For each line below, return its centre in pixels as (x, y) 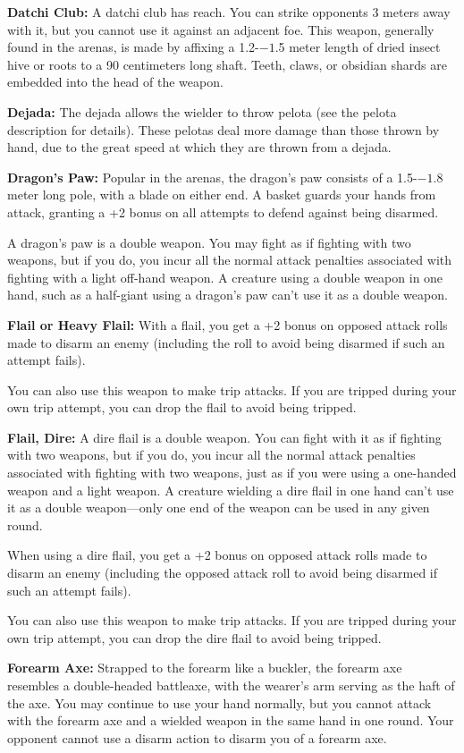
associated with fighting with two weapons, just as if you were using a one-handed (232, 473)
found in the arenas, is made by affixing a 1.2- (133, 47)
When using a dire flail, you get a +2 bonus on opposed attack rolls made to (217, 555)
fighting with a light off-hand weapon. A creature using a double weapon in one (225, 277)
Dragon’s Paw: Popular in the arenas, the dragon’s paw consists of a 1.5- (212, 177)
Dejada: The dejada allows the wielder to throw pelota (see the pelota (202, 111)
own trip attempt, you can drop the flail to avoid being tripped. (182, 407)
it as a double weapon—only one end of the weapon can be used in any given (219, 508)
